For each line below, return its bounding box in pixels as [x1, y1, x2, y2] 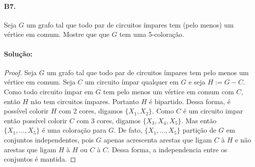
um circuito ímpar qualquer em [85, 77, 179, 87]
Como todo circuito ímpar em [4, 86, 93, 96]
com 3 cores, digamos [76, 115, 141, 125]
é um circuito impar [183, 106, 243, 116]
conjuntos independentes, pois [4, 134, 94, 144]
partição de [182, 125, 217, 135]
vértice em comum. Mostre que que [4, 29, 110, 39]
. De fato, [113, 125, 142, 135]
